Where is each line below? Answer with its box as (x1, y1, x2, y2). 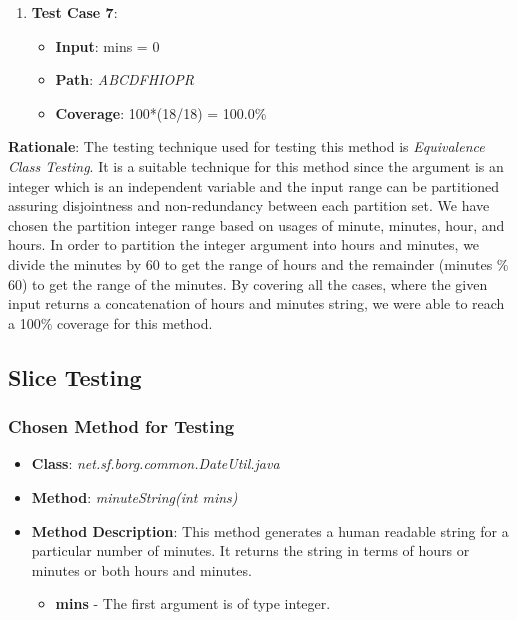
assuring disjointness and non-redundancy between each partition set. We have (8, 195, 490, 216)
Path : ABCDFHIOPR (55, 69, 194, 90)
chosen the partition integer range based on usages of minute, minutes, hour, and (8, 214, 505, 235)
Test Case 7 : (31, 2, 118, 22)
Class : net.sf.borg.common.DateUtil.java (31, 453, 280, 474)
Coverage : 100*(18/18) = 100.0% (55, 102, 267, 123)
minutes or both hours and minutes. (31, 559, 252, 580)
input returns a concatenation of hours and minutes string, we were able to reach (8, 293, 505, 314)
